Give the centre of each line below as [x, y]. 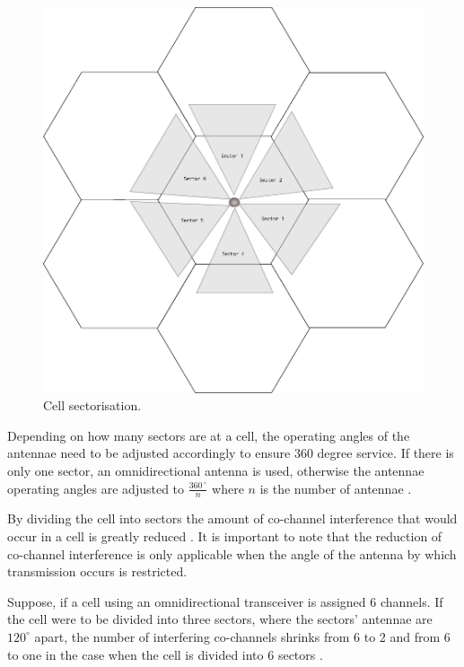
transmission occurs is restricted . [97, 571]
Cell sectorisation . [92, 405]
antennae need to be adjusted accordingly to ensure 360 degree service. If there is [231, 453]
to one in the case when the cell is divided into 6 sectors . [165, 654]
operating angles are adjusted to [96, 488]
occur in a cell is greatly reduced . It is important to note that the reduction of [225, 535]
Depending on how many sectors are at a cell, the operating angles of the [209, 435]
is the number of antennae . [336, 488]
